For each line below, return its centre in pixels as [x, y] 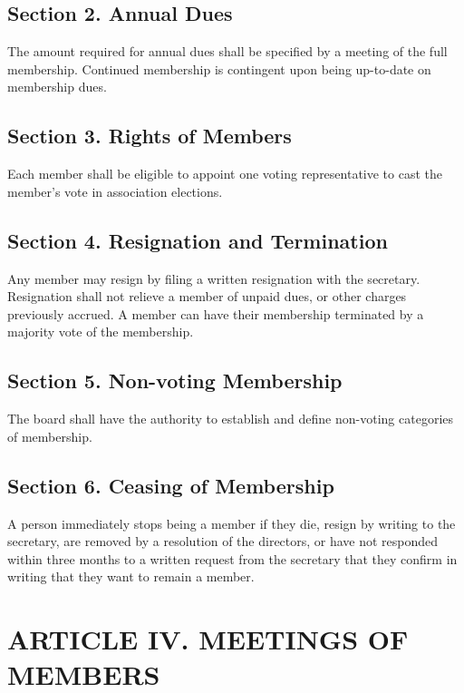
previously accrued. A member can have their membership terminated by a [216, 313]
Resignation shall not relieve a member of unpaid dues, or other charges [207, 296]
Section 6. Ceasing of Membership [171, 485]
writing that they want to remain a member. [131, 576]
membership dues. [57, 87]
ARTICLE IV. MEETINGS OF [208, 639]
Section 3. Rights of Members [150, 136]
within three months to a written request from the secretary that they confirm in [232, 558]
